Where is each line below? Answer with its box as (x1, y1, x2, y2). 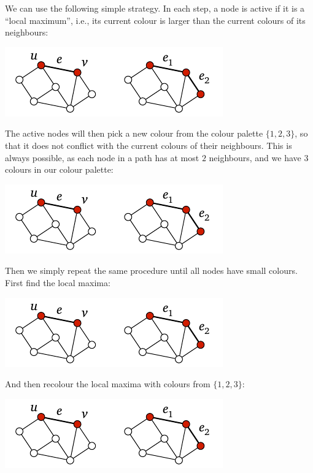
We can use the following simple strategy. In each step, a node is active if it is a (5, 2, 305, 14)
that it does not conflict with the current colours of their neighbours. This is (5, 138, 292, 151)
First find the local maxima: (5, 276, 110, 289)
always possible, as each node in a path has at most (5, 151, 199, 164)
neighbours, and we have (209, 151, 301, 164)
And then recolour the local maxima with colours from (5, 377, 211, 390)
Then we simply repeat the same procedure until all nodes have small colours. (5, 264, 298, 277)
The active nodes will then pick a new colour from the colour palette (5, 127, 263, 140)
